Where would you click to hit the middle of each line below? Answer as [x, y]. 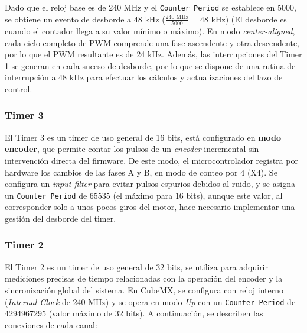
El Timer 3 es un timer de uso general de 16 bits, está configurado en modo [143, 137]
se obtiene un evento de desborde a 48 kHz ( [85, 19]
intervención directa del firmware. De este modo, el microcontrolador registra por [151, 160]
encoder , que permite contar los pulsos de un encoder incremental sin [132, 149]
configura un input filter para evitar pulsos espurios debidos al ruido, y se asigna [150, 184]
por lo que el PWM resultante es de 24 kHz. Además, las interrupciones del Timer [153, 54]
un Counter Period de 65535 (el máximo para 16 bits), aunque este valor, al [144, 195]
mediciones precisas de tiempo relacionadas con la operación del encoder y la [144, 278]
